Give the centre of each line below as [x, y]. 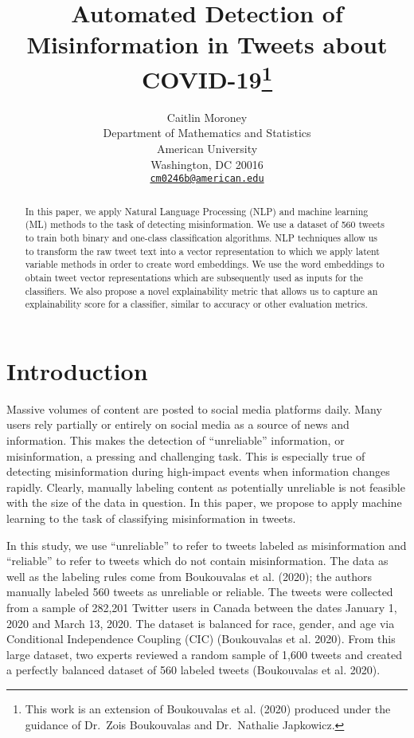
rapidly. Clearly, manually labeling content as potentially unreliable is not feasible [206, 487]
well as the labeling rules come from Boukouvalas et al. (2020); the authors [189, 576]
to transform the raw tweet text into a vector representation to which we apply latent [202, 251]
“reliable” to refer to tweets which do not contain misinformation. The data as [197, 561]
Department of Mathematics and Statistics [207, 133]
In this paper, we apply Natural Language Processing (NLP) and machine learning [197, 211]
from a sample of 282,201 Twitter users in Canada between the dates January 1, [202, 607]
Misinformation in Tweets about [207, 44]
